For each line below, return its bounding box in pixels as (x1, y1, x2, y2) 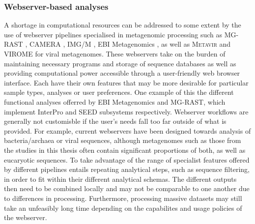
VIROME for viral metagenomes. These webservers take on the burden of (4, 49, 226, 58)
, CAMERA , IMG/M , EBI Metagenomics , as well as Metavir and (25, 39, 230, 49)
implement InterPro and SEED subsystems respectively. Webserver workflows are (4, 106, 249, 116)
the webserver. (4, 212, 47, 223)
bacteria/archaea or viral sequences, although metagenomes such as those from (4, 135, 241, 145)
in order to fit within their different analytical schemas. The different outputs (4, 173, 237, 184)
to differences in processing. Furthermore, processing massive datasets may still (4, 193, 242, 203)
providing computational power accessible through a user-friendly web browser (4, 68, 240, 78)
